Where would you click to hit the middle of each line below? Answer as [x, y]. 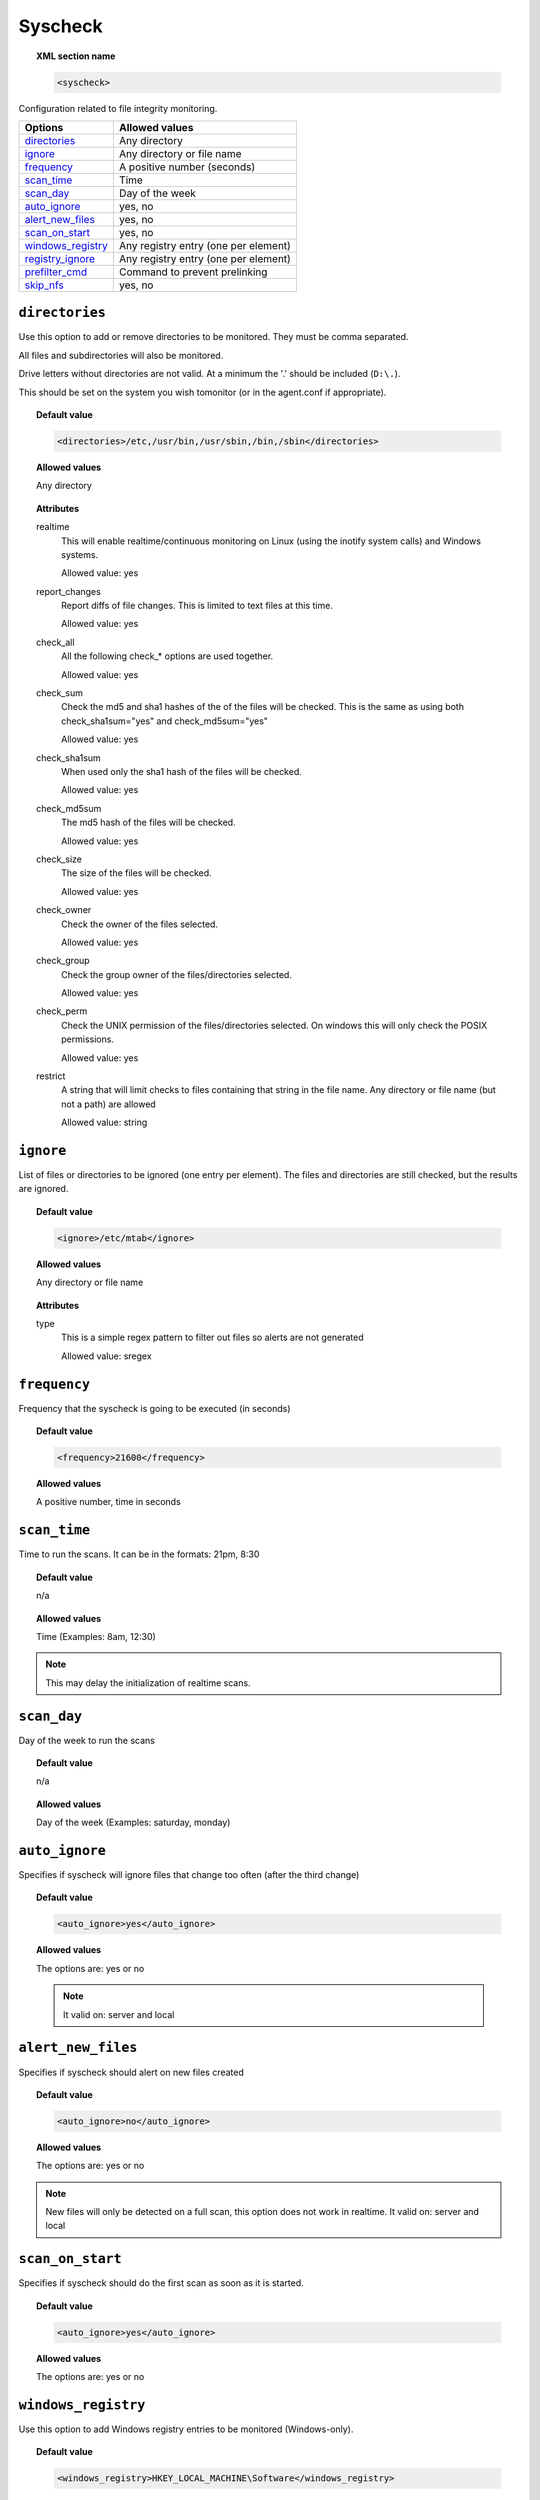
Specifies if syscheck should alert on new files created [131, 2072]
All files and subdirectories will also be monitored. [121, 355]
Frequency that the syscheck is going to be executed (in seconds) [154, 1408]
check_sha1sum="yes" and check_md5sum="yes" [165, 721]
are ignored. [43, 1189]
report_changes [69, 591]
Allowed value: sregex [106, 1356]
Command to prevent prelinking [193, 272]
